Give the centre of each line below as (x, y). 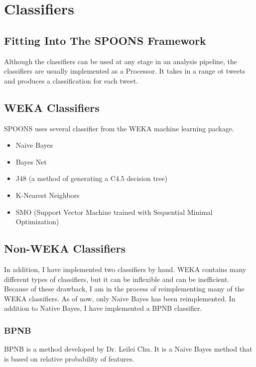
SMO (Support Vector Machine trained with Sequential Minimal (114, 212)
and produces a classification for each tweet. (71, 80)
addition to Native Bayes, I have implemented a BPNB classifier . (103, 308)
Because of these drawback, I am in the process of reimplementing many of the (124, 289)
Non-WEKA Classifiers (65, 248)
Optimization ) (37, 222)
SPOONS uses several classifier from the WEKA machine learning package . (119, 128)
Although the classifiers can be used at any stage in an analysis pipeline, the (121, 61)
